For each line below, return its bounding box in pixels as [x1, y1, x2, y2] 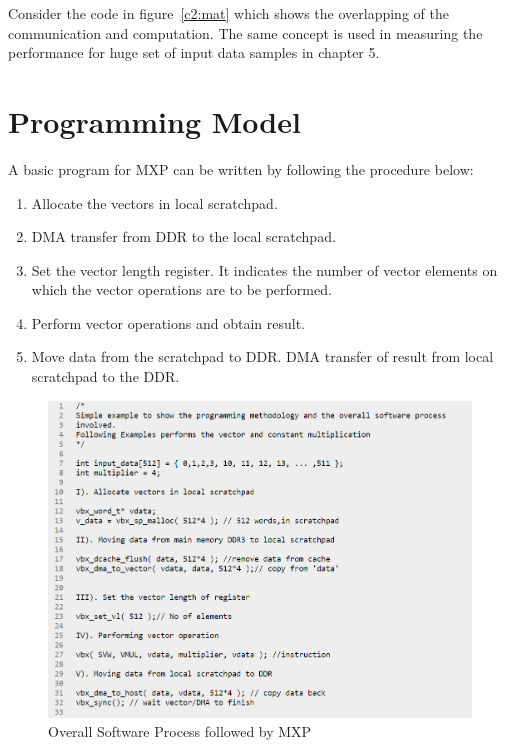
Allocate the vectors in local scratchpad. [31, 192, 278, 213]
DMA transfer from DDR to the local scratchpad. [31, 226, 336, 247]
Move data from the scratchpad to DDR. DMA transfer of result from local [31, 346, 494, 367]
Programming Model [8, 100, 301, 141]
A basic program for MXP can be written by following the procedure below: [8, 158, 474, 179]
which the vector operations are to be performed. [31, 279, 332, 300]
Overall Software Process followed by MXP [48, 721, 312, 742]
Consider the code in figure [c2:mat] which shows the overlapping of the [8, 3, 449, 23]
